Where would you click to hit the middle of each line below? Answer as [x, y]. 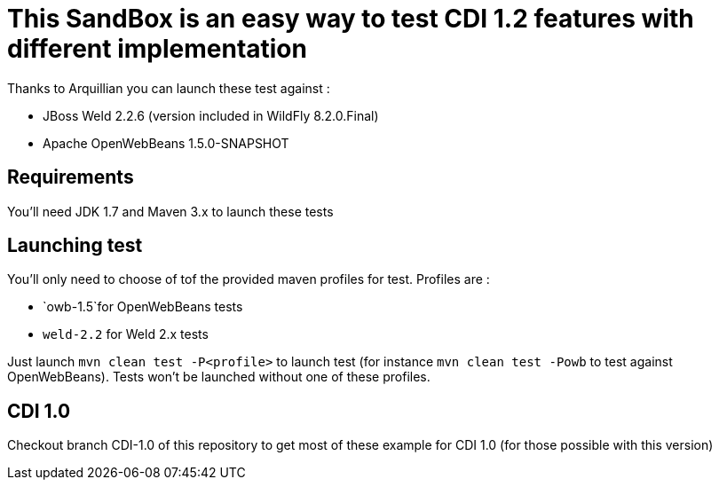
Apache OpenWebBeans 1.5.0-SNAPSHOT [166, 143]
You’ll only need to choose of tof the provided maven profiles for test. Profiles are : [249, 279]
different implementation [157, 49]
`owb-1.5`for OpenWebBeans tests [143, 307]
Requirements [71, 177]
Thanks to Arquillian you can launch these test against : [169, 88]
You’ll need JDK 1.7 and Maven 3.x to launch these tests [170, 211]
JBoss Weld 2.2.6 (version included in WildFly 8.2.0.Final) [211, 115]
